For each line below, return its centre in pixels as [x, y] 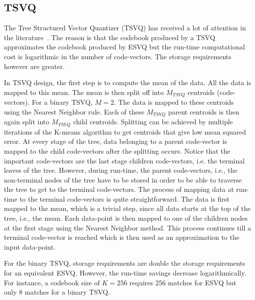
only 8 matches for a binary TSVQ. [57, 292]
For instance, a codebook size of [52, 282]
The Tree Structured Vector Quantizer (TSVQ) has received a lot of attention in [125, 28]
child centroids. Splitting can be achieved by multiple [153, 122]
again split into [27, 122]
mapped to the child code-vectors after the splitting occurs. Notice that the [117, 150]
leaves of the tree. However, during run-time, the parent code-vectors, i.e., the [121, 170]
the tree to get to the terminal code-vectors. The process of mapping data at [119, 189]
